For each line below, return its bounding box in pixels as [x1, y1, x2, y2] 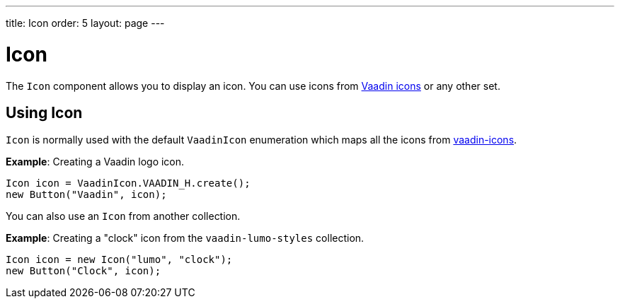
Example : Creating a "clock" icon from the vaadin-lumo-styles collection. [6, 232, 364, 245]
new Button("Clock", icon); [6, 265, 161, 277]
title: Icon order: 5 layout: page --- [6, 17, 165, 29]
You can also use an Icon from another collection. [6, 210, 241, 223]
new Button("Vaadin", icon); [6, 189, 167, 201]
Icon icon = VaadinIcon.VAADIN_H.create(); [6, 177, 251, 189]
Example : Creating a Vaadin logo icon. [6, 156, 185, 168]
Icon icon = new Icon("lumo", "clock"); [6, 254, 233, 266]
